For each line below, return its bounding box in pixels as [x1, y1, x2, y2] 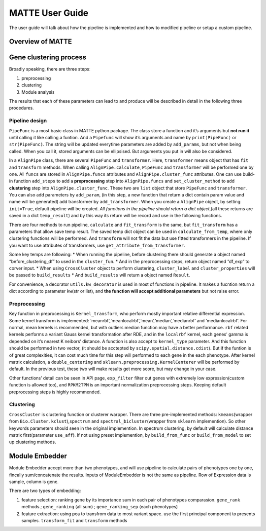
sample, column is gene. [9, 479, 59, 485]
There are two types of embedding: [9, 488, 81, 493]
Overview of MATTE [9, 38, 72, 46]
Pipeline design [9, 117, 47, 124]
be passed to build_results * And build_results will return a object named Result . [9, 272, 191, 278]
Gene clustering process [9, 53, 86, 62]
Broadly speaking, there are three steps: [9, 66, 91, 72]
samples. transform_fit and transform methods [21, 517, 128, 523]
